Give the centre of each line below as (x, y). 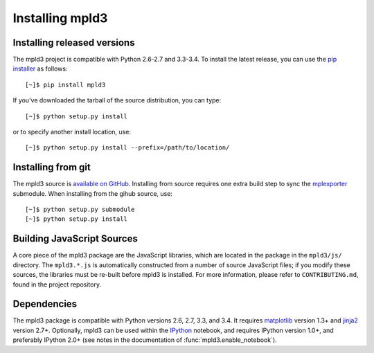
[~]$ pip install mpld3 (65, 84)
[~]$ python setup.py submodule (80, 210)
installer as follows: (40, 69)
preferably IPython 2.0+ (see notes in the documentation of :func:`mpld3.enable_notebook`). (145, 340)
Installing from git (52, 167)
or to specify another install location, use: (72, 132)
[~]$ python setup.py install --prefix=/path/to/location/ (127, 148)
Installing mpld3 (60, 18)
